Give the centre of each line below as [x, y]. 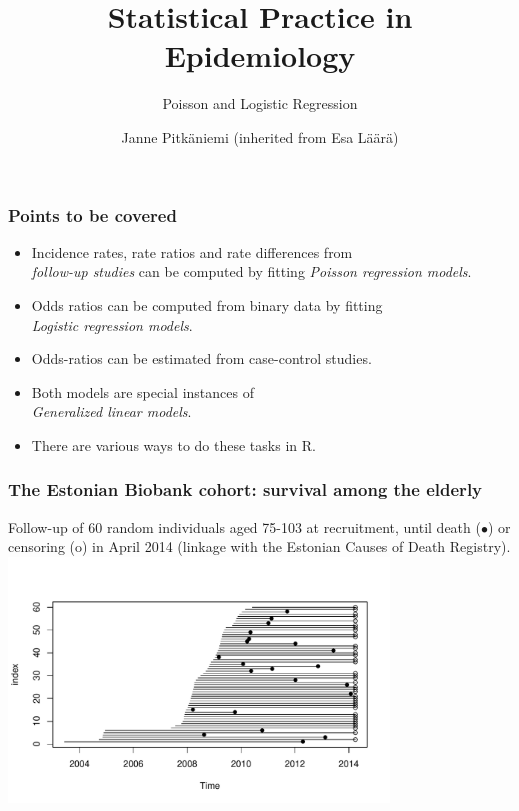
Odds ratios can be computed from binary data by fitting [207, 304]
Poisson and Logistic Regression [260, 103]
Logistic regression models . [112, 324]
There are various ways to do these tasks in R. [173, 444]
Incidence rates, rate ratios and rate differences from [192, 251]
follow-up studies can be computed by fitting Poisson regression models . [251, 271]
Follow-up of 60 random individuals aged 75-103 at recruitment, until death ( [244, 526]
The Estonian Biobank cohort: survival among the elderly [245, 489]
